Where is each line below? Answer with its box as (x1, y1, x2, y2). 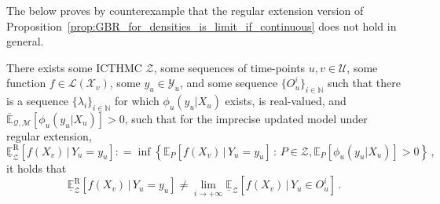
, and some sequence (179, 75, 278, 91)
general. (6, 33, 44, 49)
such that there (327, 75, 401, 91)
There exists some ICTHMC (6, 59, 142, 75)
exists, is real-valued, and (225, 93, 346, 109)
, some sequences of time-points (153, 59, 306, 75)
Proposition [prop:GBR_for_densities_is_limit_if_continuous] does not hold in (6, 17, 397, 34)
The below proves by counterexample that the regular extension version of (6, 2, 364, 18)
